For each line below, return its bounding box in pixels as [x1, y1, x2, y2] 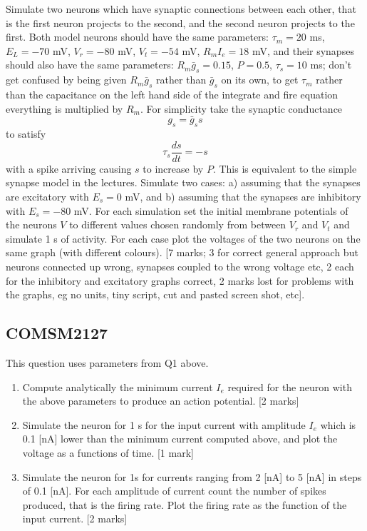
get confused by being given [6, 72, 127, 87]
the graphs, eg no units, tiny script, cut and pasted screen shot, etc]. [6, 287, 305, 302]
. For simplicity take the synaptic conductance [140, 101, 343, 116]
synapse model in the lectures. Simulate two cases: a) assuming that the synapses [6, 175, 361, 190]
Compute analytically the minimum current [22, 379, 213, 394]
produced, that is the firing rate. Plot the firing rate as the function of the [22, 497, 347, 512]
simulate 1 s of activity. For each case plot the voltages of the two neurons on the [6, 231, 361, 246]
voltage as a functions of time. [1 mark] [22, 445, 194, 460]
